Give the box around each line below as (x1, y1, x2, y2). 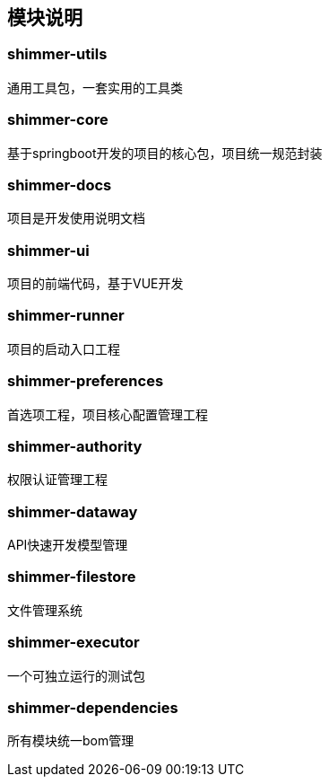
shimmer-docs (7, 175, 112, 194)
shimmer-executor (7, 633, 140, 652)
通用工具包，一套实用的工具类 (7, 79, 183, 95)
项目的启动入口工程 (7, 340, 120, 357)
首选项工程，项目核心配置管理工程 (7, 406, 208, 422)
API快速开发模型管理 (7, 537, 128, 553)
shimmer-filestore (7, 568, 136, 586)
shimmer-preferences (7, 372, 164, 391)
